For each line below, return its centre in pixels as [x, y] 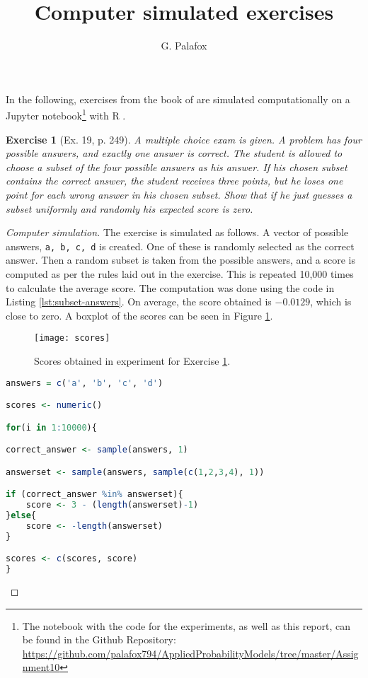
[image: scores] [72, 338]
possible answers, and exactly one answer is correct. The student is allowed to [174, 153]
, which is [331, 302]
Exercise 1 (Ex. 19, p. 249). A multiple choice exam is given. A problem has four [184, 139]
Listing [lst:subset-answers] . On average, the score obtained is [139, 302]
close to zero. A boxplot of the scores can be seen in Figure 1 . [139, 315]
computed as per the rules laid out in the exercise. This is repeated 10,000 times [180, 273]
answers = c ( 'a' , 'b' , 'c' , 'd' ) [85, 383]
